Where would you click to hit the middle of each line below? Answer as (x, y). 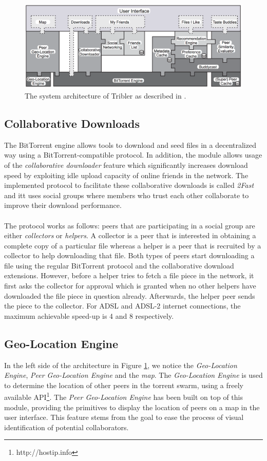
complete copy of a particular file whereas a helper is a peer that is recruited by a (133, 245)
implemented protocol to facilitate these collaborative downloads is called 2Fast (129, 185)
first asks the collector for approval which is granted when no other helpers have (130, 286)
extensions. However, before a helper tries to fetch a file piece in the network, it (129, 275)
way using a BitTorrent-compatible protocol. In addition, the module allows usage (133, 155)
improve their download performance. (63, 205)
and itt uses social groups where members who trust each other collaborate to (127, 195)
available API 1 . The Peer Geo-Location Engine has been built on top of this (123, 396)
